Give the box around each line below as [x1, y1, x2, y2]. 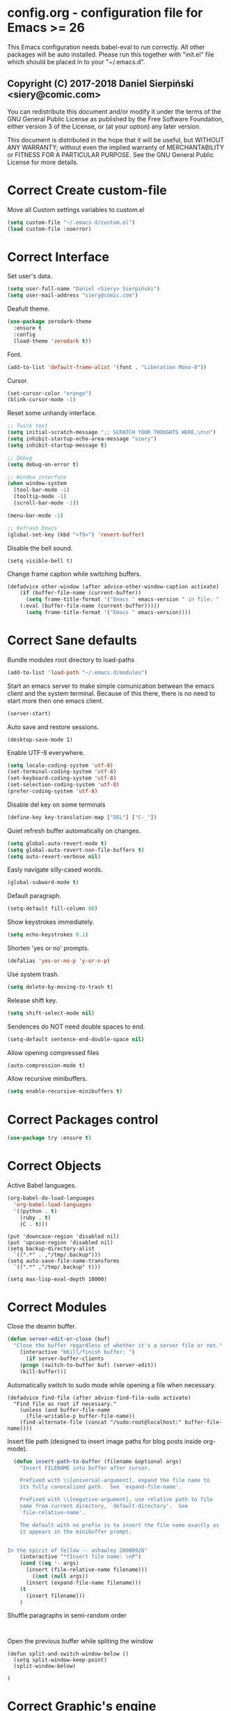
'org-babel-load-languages [13, 1201, 92, 1208]
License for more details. [7, 158, 79, 166]
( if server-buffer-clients [25, 1355, 104, 1362]
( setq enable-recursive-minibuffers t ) [7, 1088, 123, 1095]
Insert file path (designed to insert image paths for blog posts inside [7, 1437, 202, 1445]
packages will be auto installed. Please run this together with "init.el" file [7, 50, 214, 59]
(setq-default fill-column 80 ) [7, 905, 98, 912]
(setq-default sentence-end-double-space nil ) [7, 1036, 145, 1043]
